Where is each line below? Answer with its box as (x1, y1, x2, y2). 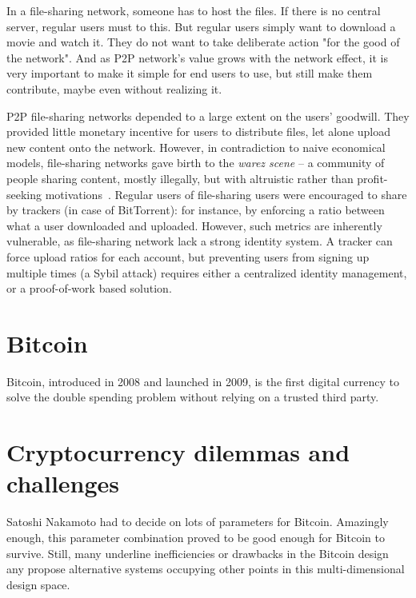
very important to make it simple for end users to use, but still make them (6, 65, 373, 82)
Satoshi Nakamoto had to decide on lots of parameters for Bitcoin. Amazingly (6, 513, 389, 530)
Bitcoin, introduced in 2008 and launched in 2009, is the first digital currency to (6, 373, 399, 389)
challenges (6, 467, 120, 500)
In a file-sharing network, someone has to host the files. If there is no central (6, 2, 381, 18)
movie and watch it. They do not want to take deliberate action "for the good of (6, 34, 400, 50)
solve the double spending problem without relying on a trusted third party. (6, 389, 379, 405)
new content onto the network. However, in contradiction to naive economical (6, 138, 386, 155)
